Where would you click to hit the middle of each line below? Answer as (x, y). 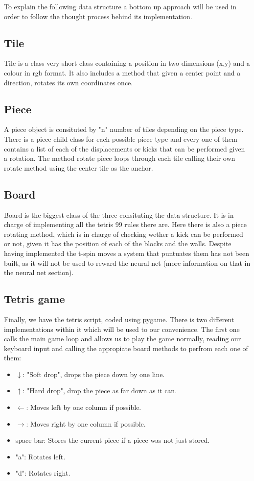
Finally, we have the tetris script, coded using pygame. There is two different (119, 319)
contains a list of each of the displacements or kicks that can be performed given (125, 148)
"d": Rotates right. (43, 473)
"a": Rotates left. (40, 456)
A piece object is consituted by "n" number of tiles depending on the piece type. (124, 129)
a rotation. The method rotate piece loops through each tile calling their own (120, 158)
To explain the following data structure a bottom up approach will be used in (120, 6)
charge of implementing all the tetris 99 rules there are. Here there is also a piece (125, 224)
